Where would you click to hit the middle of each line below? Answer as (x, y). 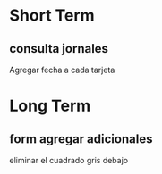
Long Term (50, 106)
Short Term (52, 16)
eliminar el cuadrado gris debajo (68, 160)
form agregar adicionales (81, 139)
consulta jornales (59, 49)
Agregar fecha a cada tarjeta (62, 70)
